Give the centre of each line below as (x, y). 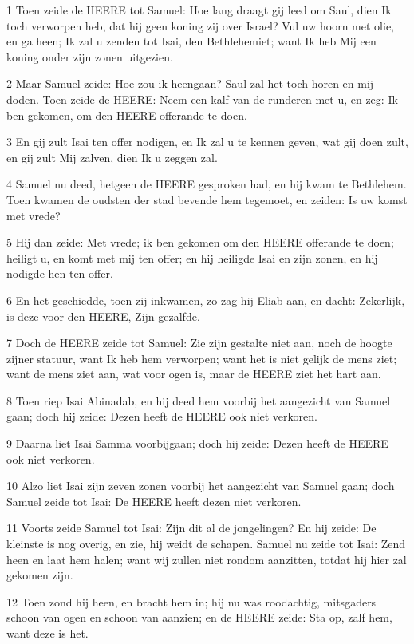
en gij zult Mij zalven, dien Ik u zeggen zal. (112, 157)
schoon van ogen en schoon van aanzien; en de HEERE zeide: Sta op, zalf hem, (199, 617)
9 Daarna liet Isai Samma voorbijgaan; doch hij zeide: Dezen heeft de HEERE (197, 443)
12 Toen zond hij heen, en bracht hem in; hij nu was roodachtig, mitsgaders (191, 601)
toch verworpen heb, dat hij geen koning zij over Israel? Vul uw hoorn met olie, (200, 25)
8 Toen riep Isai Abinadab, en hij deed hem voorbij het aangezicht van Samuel (199, 400)
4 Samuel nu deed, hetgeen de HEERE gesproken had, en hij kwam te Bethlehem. (207, 184)
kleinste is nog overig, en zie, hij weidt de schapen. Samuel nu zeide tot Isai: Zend (206, 544)
